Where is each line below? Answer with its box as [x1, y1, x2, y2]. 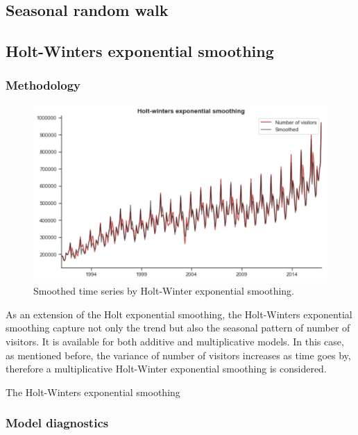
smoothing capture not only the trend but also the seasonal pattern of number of [6, 320, 350, 335]
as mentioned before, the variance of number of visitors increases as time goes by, [6, 347, 351, 362]
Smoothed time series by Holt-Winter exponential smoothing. [33, 284, 294, 298]
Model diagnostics [6, 414, 109, 432]
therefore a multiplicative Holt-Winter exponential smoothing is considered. [6, 361, 327, 376]
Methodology [6, 76, 81, 94]
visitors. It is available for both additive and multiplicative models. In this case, [6, 334, 344, 348]
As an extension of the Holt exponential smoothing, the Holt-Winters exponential [6, 306, 352, 321]
